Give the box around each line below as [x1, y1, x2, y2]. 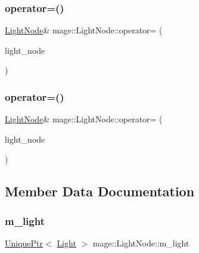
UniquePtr [5, 237, 43, 249]
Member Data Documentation [5, 182, 195, 200]
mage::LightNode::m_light [92, 237, 189, 249]
